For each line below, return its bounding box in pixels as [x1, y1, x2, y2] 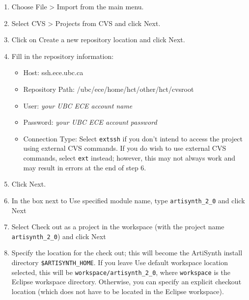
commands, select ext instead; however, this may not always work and [23, 153, 235, 163]
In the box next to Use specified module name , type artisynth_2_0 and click [11, 195, 245, 205]
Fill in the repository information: [11, 51, 114, 61]
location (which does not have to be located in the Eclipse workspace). [11, 286, 224, 296]
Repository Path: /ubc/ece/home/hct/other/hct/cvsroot [23, 83, 194, 94]
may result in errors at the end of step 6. [23, 162, 146, 172]
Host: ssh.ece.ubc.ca [23, 67, 83, 78]
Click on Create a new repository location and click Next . [11, 34, 185, 45]
